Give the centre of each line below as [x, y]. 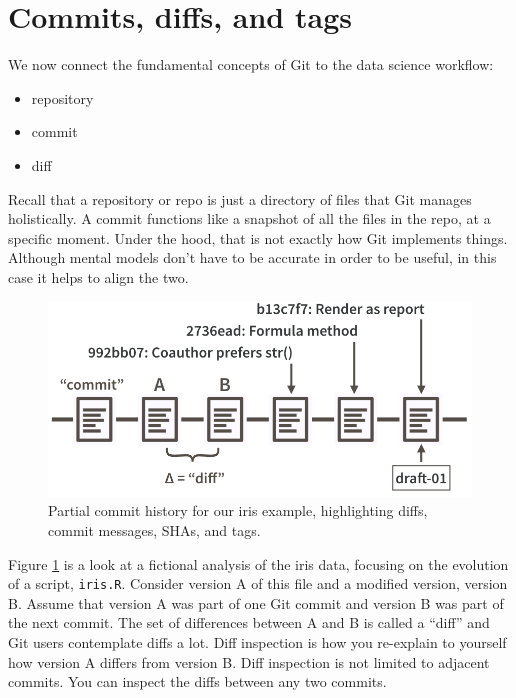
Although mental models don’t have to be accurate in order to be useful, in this [252, 257]
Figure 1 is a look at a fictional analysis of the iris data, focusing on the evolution [258, 563]
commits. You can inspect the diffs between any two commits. [197, 681]
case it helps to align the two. [98, 276]
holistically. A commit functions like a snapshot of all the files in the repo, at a [249, 218]
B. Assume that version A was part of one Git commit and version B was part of [256, 602]
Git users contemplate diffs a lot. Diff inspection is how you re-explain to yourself [257, 641]
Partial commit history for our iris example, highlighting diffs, [238, 510]
